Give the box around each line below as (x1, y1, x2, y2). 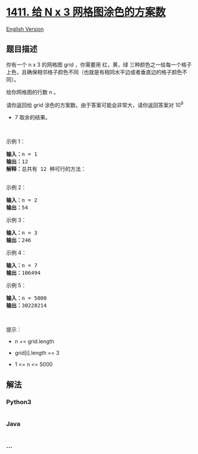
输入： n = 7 (6, 262, 38, 269)
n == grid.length (14, 338, 54, 345)
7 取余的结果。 (14, 114, 51, 121)
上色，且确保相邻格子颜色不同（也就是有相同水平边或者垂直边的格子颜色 (6, 68, 182, 75)
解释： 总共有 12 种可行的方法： (6, 166, 86, 173)
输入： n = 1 (6, 151, 38, 158)
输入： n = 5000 (6, 295, 47, 301)
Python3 (6, 398, 31, 406)
